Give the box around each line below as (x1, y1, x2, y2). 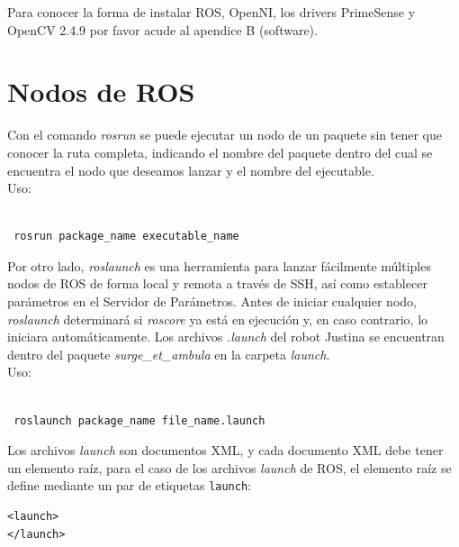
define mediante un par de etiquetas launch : (7, 476, 251, 495)
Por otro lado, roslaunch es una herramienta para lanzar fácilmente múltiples (7, 256, 431, 275)
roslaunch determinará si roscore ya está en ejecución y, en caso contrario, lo (7, 309, 428, 328)
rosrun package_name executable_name (13, 230, 239, 243)
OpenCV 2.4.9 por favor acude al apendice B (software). (7, 20, 318, 39)
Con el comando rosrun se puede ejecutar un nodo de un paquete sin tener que (7, 125, 442, 144)
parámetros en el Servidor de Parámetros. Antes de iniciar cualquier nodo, (7, 292, 417, 311)
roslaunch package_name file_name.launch (13, 414, 265, 427)
